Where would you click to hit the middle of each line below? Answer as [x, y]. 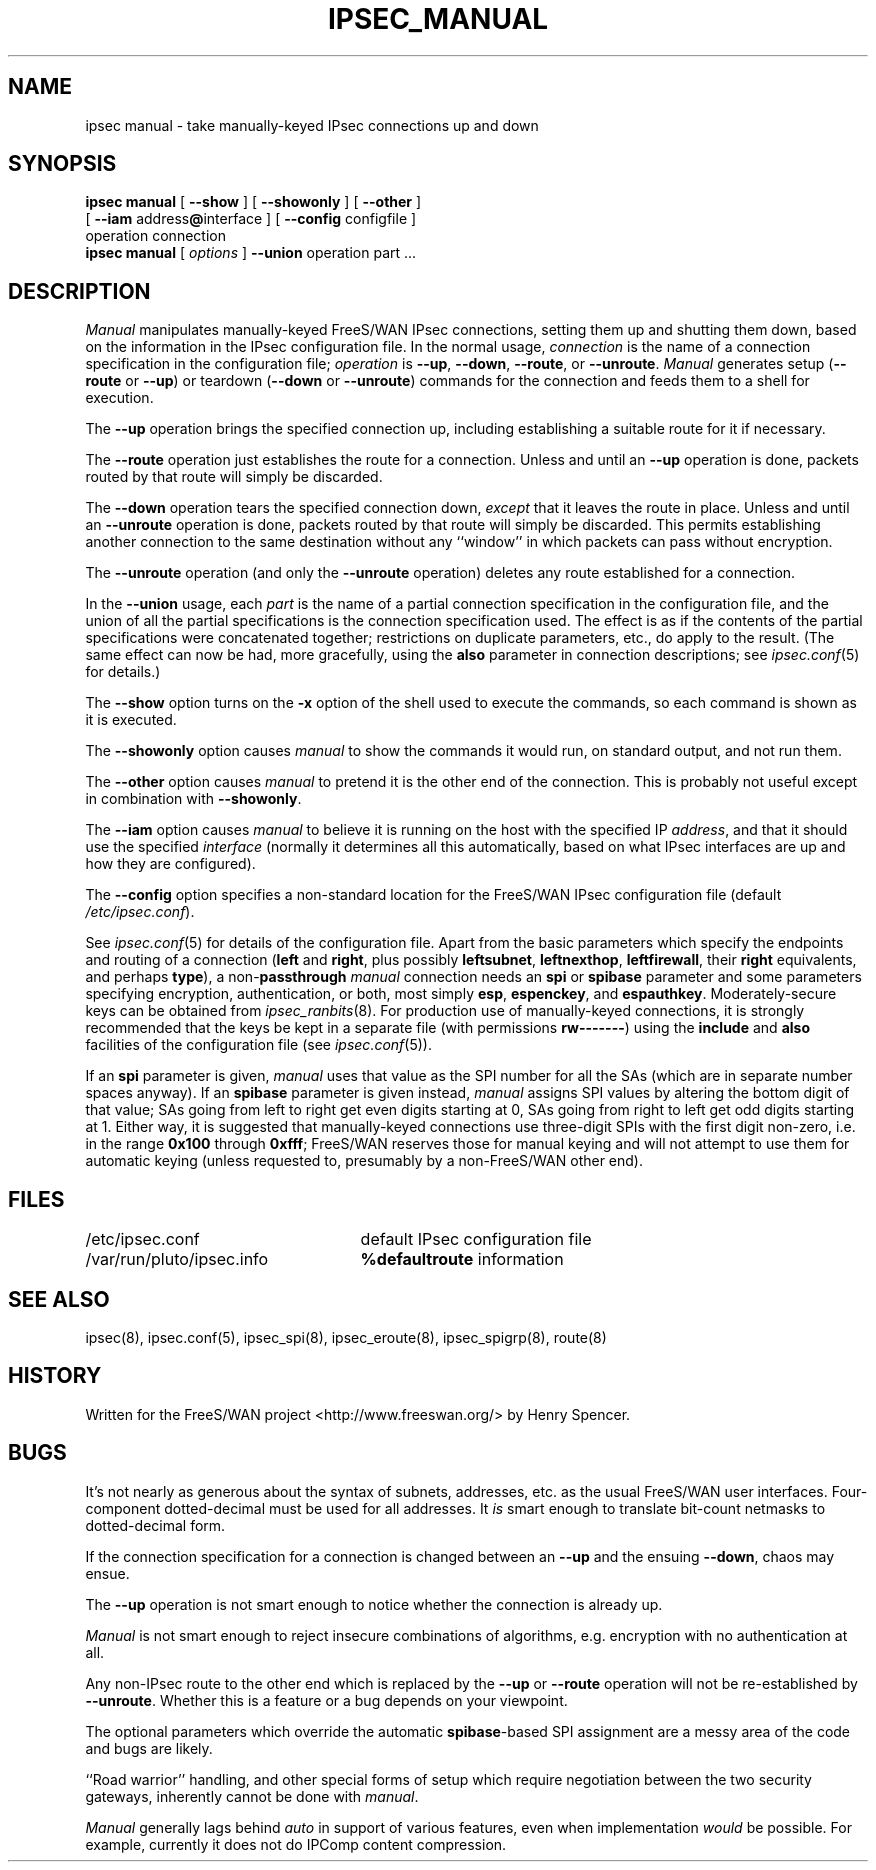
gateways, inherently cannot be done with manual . [252, 1796]
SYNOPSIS [62, 164]
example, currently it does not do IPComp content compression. [296, 1844]
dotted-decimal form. [155, 1525]
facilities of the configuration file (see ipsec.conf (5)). [258, 1045]
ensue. [107, 1573]
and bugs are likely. [149, 1748]
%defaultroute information [462, 1259]
